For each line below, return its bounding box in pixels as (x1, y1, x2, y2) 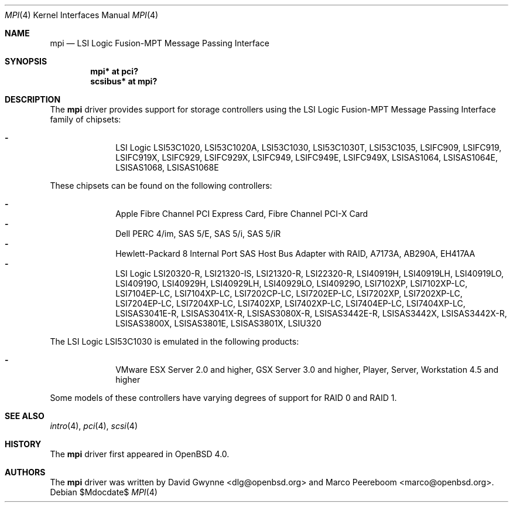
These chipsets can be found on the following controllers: (50, 181, 272, 190)
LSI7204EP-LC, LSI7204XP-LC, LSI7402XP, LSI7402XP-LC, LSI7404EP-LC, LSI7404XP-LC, (115, 298, 466, 308)
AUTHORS (5, 467, 46, 477)
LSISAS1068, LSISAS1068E (115, 162, 219, 172)
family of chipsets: (50, 114, 121, 124)
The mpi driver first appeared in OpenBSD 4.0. (50, 449, 230, 459)
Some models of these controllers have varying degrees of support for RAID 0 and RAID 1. (50, 393, 397, 403)
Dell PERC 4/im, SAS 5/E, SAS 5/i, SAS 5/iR (115, 229, 281, 239)
